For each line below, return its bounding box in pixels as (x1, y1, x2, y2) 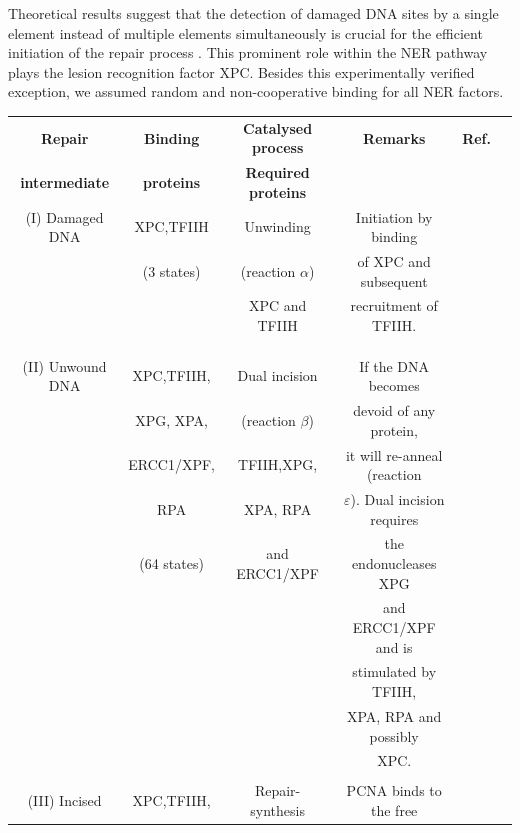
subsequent (360, 270, 428, 291)
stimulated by (352, 661, 437, 682)
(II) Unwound (22, 355, 107, 376)
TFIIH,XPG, (238, 454, 318, 475)
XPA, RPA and (347, 705, 442, 726)
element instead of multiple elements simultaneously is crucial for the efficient (8, 22, 483, 43)
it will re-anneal (345, 444, 443, 465)
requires (370, 508, 419, 529)
